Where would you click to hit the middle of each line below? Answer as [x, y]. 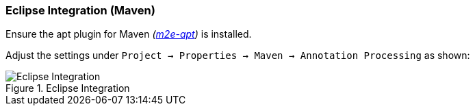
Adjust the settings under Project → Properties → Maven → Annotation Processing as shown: [238, 56]
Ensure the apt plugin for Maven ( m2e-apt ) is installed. [129, 34]
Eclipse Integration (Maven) [80, 10]
